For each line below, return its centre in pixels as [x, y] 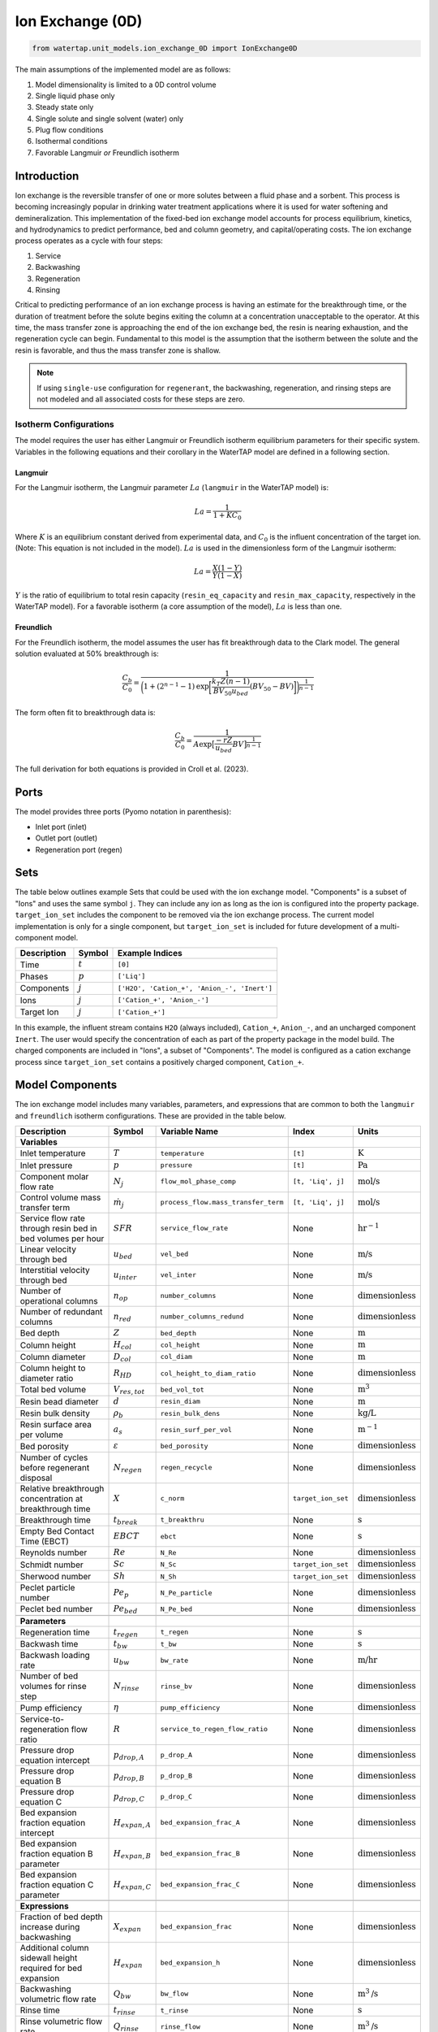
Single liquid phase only [75, 96]
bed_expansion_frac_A [200, 1823]
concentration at [51, 1498]
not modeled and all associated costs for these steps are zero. [141, 399]
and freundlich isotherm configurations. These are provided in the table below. [151, 1116]
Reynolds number [54, 1552]
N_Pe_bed [176, 1609]
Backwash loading [55, 1656]
